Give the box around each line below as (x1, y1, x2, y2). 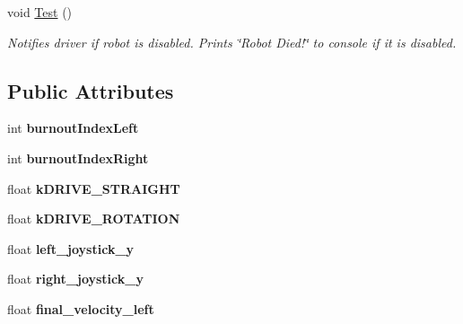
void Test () (7, 3, 73, 21)
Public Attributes (7, 76, 174, 104)
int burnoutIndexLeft (7, 118, 139, 137)
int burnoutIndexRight (7, 148, 149, 167)
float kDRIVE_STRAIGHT (7, 179, 180, 197)
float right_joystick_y (7, 269, 144, 288)
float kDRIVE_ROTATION (7, 209, 180, 228)
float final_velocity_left (7, 299, 154, 318)
